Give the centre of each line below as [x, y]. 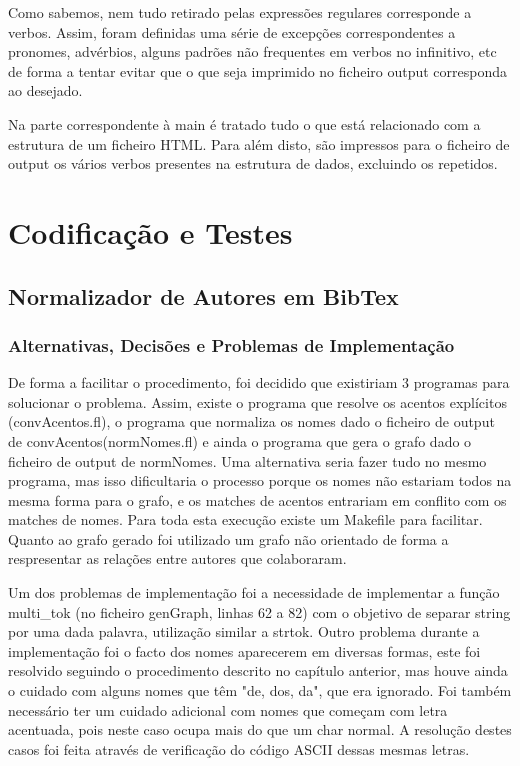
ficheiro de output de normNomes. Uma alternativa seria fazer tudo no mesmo [247, 460]
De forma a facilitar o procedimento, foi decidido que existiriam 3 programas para [259, 382]
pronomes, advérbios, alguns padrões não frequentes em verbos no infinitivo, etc [252, 51]
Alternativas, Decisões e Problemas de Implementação [231, 344]
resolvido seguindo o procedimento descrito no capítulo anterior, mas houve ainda [258, 670]
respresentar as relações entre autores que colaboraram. [177, 558]
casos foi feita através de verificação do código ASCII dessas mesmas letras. [239, 748]
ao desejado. [45, 90]
